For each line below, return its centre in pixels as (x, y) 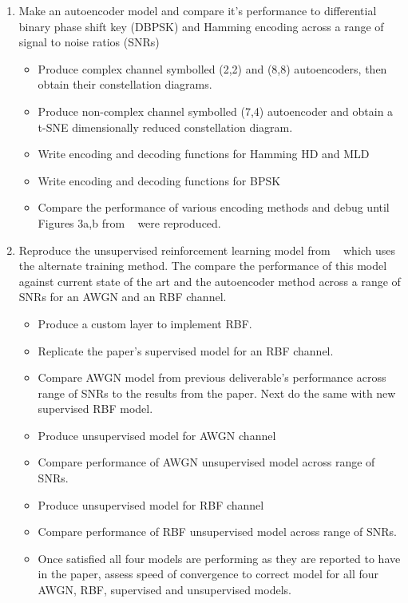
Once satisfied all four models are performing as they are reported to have (219, 558)
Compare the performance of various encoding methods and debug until (214, 207)
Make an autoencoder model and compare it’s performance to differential (198, 10)
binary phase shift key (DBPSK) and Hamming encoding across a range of (201, 26)
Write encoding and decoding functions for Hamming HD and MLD (204, 154)
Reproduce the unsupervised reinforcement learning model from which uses (207, 250)
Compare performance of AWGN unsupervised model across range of (206, 462)
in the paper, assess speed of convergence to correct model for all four (208, 574)
